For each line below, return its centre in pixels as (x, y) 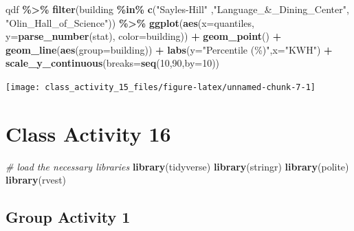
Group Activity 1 (68, 217)
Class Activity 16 (88, 133)
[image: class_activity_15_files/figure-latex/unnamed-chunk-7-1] (161, 87)
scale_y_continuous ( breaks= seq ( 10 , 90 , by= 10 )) (113, 63)
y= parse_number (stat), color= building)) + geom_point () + (144, 36)
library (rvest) (36, 180)
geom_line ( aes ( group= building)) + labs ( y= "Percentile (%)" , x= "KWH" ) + (169, 49)
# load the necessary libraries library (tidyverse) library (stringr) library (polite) (177, 166)
